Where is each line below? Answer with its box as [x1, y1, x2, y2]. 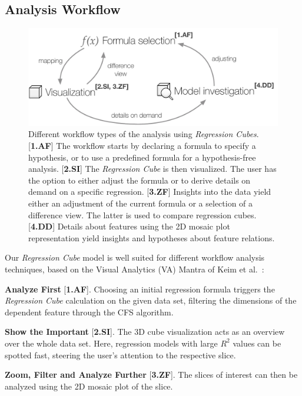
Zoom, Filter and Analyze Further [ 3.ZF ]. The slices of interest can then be [5, 368, 298, 381]
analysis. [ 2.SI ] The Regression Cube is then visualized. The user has [28, 162, 277, 175]
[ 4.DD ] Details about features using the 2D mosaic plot [28, 220, 230, 232]
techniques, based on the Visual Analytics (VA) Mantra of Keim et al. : [5, 262, 264, 275]
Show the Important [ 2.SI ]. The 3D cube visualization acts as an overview [5, 325, 285, 338]
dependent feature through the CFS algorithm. [5, 305, 174, 318]
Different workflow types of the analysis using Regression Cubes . [28, 128, 259, 140]
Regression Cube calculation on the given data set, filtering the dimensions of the [5, 294, 297, 307]
